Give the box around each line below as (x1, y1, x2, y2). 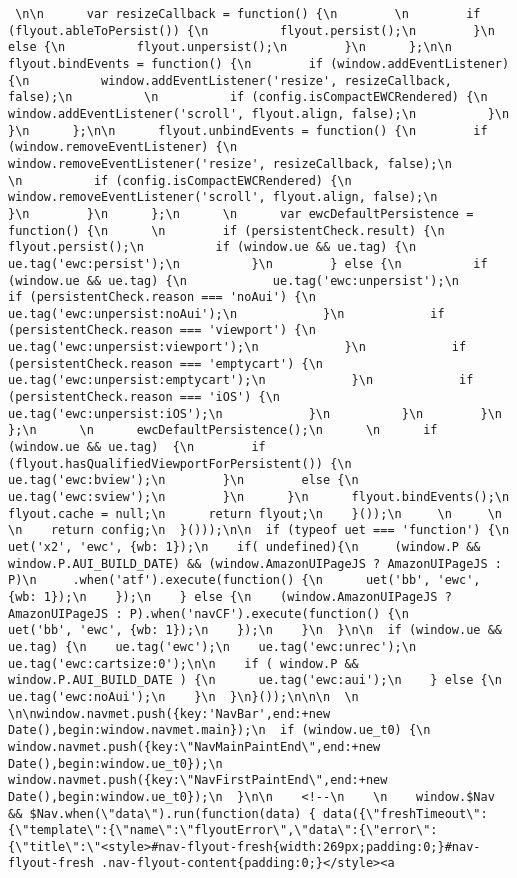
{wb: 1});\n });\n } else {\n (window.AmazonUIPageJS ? (8, 589, 452, 604)
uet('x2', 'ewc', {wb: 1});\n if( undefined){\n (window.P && (8, 540, 481, 554)
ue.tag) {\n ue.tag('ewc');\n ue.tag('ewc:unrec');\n (8, 639, 417, 654)
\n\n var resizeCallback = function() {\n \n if (15, 7, 481, 21)
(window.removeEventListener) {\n (8, 140, 238, 155)
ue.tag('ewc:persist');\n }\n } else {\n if (8, 256, 488, 271)
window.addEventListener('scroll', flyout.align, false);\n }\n (8, 106, 510, 121)
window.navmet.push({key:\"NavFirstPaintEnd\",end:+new (8, 773, 388, 788)
